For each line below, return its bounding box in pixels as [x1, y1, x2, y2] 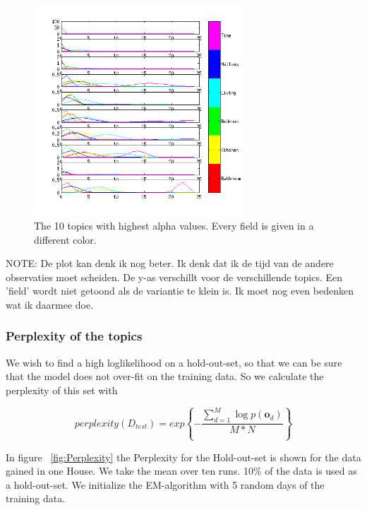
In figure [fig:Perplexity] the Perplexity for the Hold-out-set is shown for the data [6, 449, 361, 464]
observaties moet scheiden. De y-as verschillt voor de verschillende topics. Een [6, 269, 343, 284]
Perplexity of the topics [6, 327, 143, 345]
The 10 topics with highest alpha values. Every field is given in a [34, 218, 314, 232]
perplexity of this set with [6, 382, 118, 397]
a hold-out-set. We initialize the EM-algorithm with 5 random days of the [6, 477, 325, 492]
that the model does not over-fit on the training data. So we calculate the [6, 369, 324, 384]
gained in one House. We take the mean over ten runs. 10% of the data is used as [6, 463, 357, 478]
